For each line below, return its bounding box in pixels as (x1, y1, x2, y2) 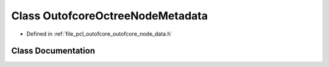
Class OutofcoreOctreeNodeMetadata (11, 9, 208, 22)
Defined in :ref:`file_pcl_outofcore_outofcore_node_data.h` (26, 30, 173, 37)
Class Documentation (11, 46, 96, 56)
